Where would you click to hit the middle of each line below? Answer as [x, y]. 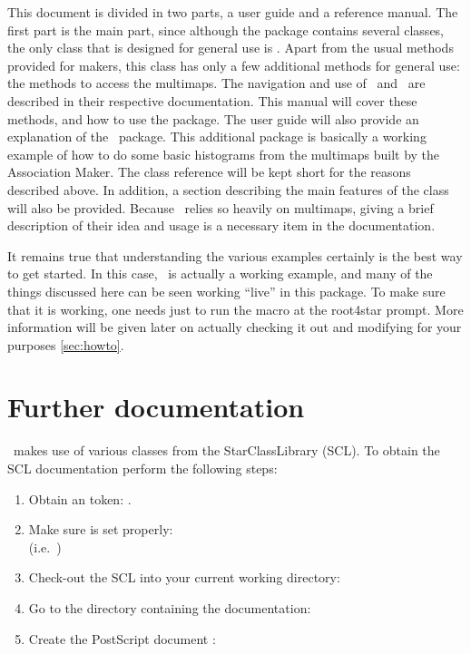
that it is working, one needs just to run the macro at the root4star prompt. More [235, 309]
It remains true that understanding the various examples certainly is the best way [235, 255]
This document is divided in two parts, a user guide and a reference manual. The [233, 12]
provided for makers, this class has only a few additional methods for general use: [234, 65]
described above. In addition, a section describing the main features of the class [228, 189]
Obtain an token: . [80, 498]
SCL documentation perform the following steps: [142, 468]
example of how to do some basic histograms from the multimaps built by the [224, 154]
